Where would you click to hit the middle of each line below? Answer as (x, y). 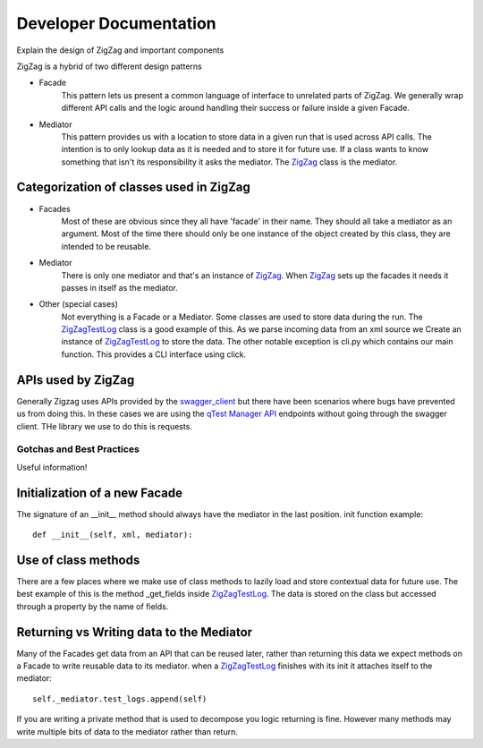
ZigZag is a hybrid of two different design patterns (109, 66)
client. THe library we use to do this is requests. (104, 426)
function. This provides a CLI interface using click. (154, 354)
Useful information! (52, 467)
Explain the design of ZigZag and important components (120, 50)
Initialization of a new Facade (100, 493)
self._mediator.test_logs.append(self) (120, 699)
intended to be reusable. (106, 246)
